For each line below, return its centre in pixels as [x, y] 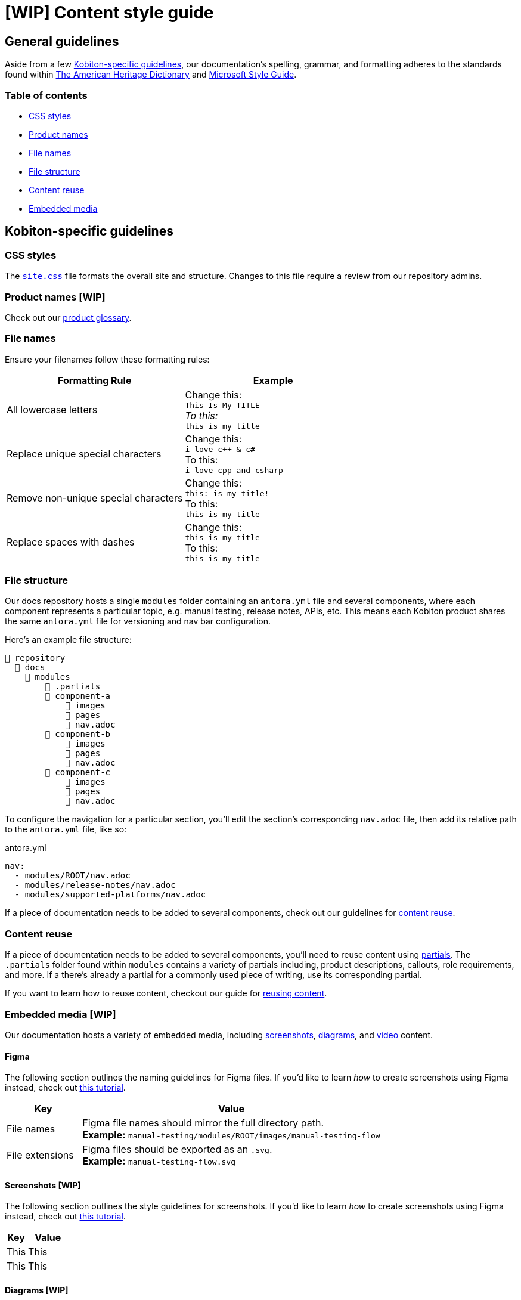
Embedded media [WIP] [61, 1014]
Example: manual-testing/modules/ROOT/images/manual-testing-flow [231, 1135]
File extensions [40, 1155]
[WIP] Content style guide [109, 13]
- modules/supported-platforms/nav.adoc [110, 895]
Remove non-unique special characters [95, 498]
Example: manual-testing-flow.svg [159, 1161]
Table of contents [46, 95]
